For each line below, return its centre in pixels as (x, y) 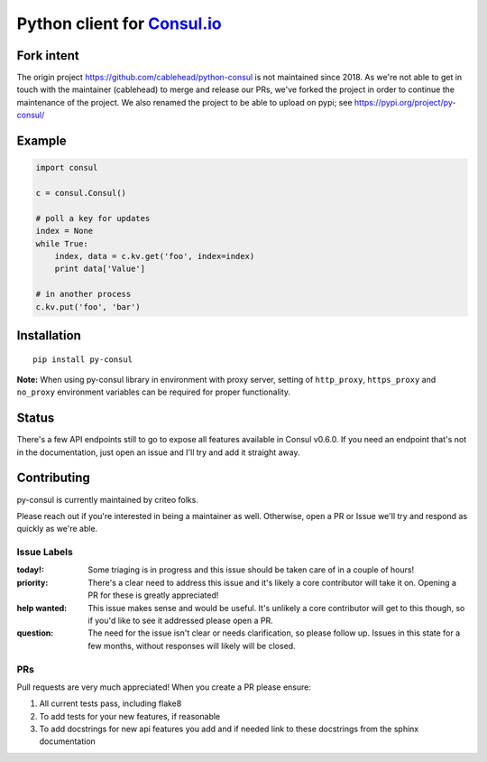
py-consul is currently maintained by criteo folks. (107, 499)
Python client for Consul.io (119, 23)
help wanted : (42, 608)
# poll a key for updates (93, 218)
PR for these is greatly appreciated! (153, 595)
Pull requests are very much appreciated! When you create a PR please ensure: (164, 687)
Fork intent (48, 56)
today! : (31, 570)
